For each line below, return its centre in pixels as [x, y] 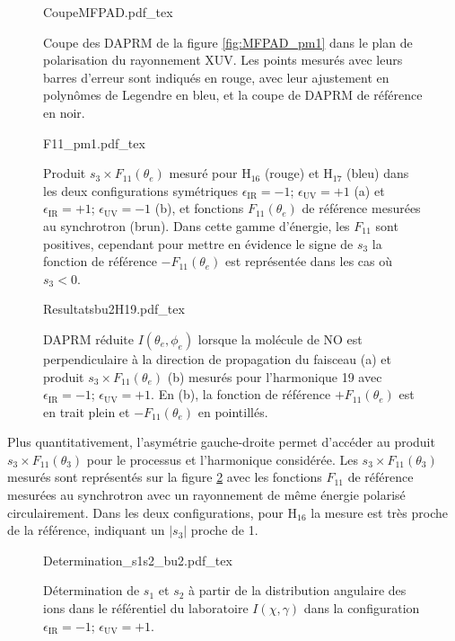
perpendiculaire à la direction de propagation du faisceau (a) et [217, 358]
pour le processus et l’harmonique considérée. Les [222, 459]
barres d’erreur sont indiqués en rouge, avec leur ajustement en [216, 77]
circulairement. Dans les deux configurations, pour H [152, 512]
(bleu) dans [377, 173]
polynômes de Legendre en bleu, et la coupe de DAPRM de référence [233, 95]
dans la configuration [362, 608]
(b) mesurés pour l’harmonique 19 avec [275, 376]
